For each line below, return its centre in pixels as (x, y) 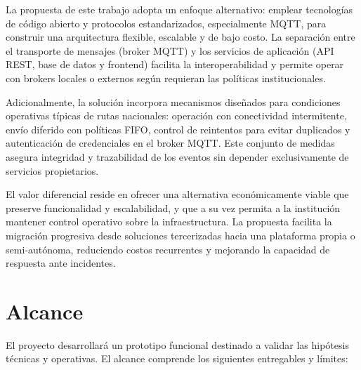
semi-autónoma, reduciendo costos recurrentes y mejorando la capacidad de (168, 249)
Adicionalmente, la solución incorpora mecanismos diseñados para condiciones (173, 101)
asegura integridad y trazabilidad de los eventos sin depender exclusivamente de (177, 156)
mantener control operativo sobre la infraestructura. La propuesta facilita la (169, 222)
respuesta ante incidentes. (61, 263)
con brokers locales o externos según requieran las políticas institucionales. (166, 78)
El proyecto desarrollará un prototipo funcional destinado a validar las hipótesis (177, 344)
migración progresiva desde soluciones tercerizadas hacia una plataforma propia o (180, 235)
